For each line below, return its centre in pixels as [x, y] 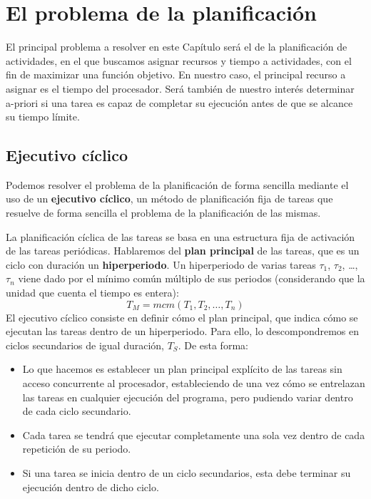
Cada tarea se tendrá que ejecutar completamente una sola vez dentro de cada [194, 434]
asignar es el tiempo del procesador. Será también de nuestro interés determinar [180, 88]
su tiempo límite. [43, 117]
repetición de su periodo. [77, 449]
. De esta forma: [213, 345]
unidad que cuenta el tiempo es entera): [92, 293]
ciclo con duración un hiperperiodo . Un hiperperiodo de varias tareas [161, 264]
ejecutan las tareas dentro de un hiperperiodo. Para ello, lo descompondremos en [183, 331]
